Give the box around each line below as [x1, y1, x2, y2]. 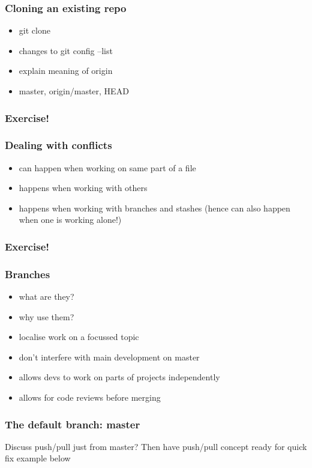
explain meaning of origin [19, 64, 113, 77]
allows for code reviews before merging [19, 391, 161, 404]
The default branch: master [5, 416, 140, 431]
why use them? [19, 310, 74, 323]
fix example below [5, 452, 71, 464]
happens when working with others [19, 181, 148, 194]
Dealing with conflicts [5, 138, 112, 153]
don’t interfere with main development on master [19, 350, 200, 363]
